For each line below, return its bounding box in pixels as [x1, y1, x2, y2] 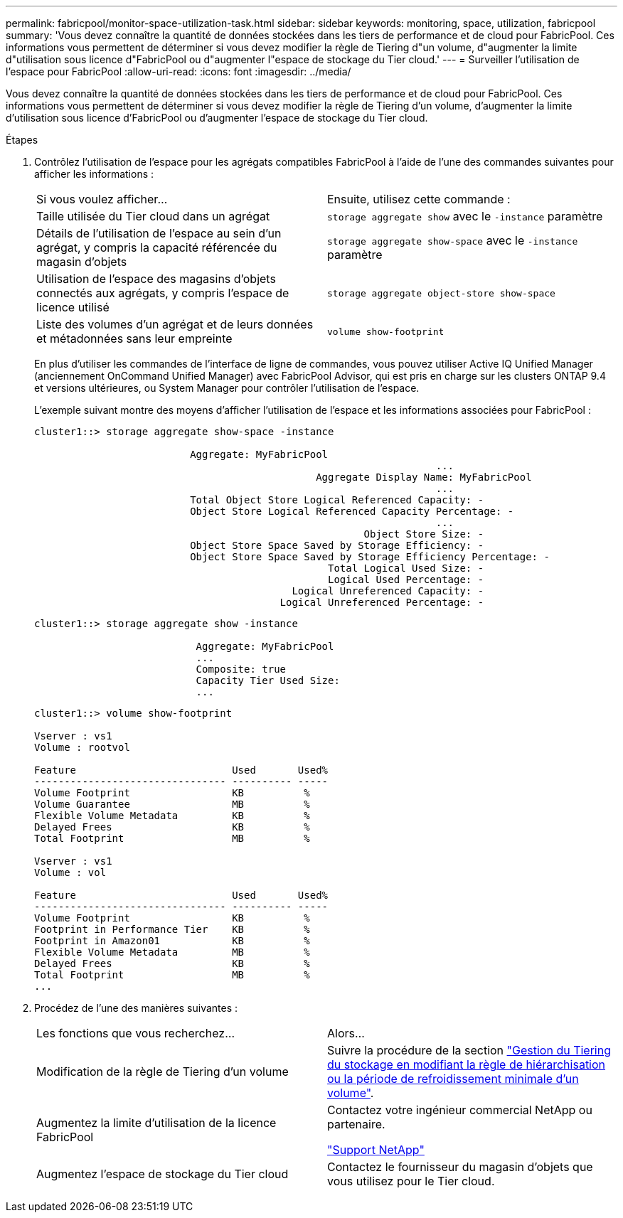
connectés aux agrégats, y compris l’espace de [36, 286, 289, 300]
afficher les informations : [34, 168, 154, 180]
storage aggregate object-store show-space [327, 287, 555, 299]
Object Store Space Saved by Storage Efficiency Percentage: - [190, 551, 550, 562]
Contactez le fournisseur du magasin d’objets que [327, 1160, 593, 1174]
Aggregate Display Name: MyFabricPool [316, 471, 532, 483]
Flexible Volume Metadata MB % [34, 946, 310, 958]
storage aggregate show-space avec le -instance [327, 233, 578, 247]
